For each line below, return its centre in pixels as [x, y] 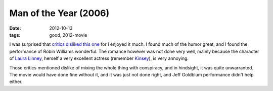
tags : [15, 35]
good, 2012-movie [68, 35]
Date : [15, 28]
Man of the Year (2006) [59, 13]
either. [16, 82]
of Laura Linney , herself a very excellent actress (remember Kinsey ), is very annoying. [99, 58]
